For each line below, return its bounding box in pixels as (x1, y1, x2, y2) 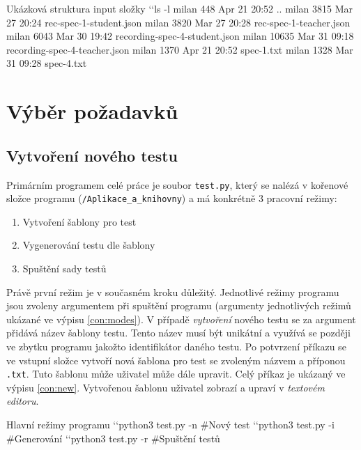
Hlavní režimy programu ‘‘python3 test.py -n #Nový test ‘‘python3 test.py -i (6, 417, 335, 432)
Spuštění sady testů (22, 261, 107, 276)
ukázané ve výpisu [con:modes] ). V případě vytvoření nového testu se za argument (6, 311, 356, 326)
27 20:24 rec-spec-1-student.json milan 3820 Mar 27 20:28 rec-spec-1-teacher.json (6, 15, 351, 29)
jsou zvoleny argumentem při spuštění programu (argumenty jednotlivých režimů (6, 298, 351, 313)
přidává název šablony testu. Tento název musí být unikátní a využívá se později (6, 325, 351, 340)
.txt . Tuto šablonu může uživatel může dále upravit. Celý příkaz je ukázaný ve (6, 366, 346, 381)
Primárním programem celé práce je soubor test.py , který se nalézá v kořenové (6, 177, 348, 192)
